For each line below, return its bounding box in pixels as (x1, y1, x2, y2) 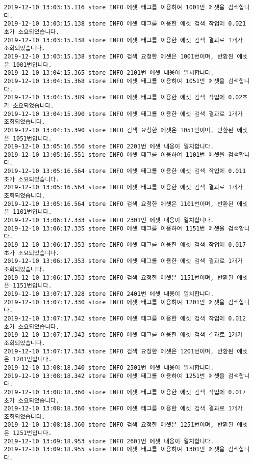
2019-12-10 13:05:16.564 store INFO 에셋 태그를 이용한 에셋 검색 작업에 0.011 (4, 168, 246, 175)
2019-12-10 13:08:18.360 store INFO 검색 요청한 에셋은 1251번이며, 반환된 (4, 421, 234, 429)
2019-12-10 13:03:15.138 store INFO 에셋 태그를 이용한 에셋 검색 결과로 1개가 (4, 36, 243, 44)
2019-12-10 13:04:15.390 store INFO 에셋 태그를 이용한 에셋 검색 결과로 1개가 (4, 110, 243, 117)
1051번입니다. (13, 135, 52, 142)
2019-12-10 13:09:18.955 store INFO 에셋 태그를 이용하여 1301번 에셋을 (4, 446, 225, 453)
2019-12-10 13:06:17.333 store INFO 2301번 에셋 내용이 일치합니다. (4, 217, 214, 224)
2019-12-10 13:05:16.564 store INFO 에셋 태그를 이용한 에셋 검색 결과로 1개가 (4, 184, 243, 191)
